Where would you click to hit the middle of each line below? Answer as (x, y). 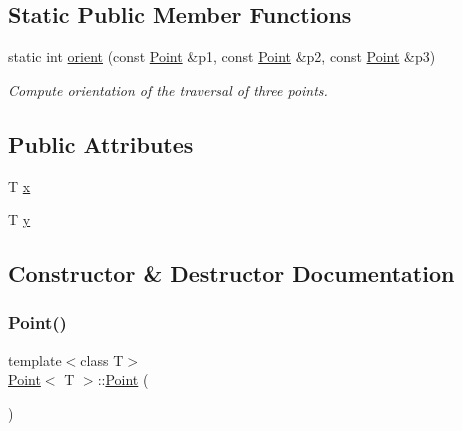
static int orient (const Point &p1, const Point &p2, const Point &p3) (222, 56)
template (35, 359)
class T (102, 359)
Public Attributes (101, 143)
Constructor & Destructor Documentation (231, 273)
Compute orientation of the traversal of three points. (168, 89)
